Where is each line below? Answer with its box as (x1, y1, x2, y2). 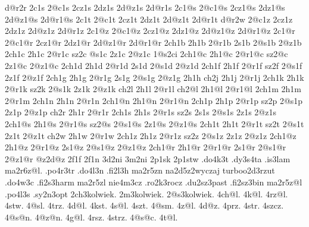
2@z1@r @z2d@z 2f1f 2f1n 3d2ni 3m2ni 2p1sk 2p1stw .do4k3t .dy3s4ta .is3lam (5, 152, 291, 165)
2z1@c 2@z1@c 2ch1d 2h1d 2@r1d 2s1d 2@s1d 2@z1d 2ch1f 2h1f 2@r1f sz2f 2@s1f (5, 59, 302, 71)
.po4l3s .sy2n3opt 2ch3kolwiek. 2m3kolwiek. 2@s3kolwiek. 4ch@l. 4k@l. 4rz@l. (5, 187, 288, 200)
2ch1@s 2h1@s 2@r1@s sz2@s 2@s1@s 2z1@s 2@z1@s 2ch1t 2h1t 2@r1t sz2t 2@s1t (5, 117, 304, 130)
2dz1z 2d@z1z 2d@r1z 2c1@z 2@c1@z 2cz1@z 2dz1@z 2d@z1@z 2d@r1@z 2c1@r (5, 24, 295, 37)
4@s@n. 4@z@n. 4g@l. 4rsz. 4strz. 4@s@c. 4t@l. (5, 210, 178, 223)
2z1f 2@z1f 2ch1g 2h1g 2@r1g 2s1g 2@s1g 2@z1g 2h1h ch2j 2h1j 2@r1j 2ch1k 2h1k (5, 71, 304, 83)
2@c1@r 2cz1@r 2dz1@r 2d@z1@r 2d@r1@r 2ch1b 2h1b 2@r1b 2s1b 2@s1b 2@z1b (5, 36, 302, 48)
